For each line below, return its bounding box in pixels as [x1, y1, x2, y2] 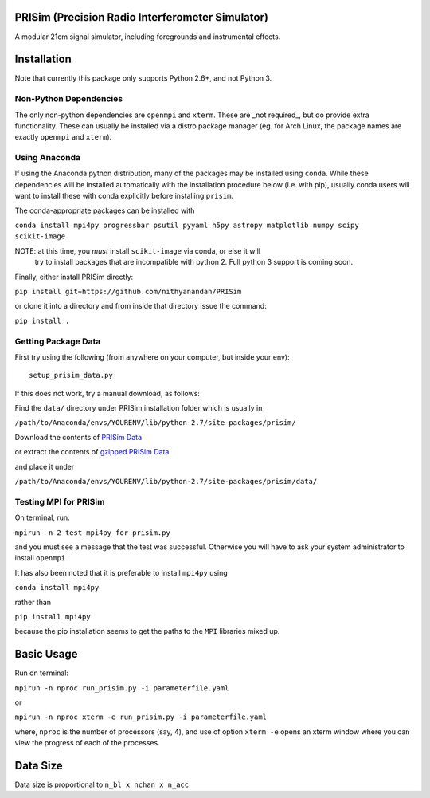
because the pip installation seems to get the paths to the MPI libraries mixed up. [14, 627, 280, 636]
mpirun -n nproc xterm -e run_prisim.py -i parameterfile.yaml [14, 713, 267, 721]
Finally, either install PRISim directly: [14, 272, 134, 281]
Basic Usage [14, 647, 78, 661]
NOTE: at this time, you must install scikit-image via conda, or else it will [14, 246, 260, 255]
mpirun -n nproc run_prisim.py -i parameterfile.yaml [14, 683, 229, 693]
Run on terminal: [14, 668, 69, 678]
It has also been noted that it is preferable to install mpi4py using [14, 568, 229, 577]
